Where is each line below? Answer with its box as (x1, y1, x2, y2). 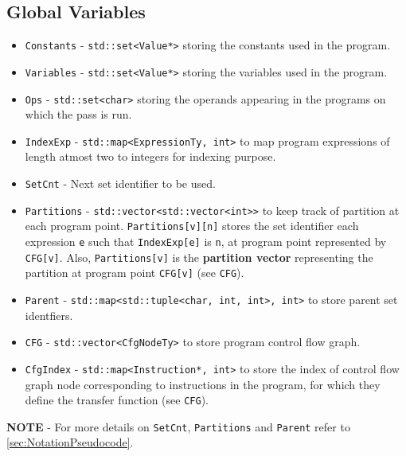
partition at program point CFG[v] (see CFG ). (25, 264, 244, 281)
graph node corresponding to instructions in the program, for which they (25, 376, 381, 392)
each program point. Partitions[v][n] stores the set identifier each (25, 217, 359, 234)
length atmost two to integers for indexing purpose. (25, 148, 276, 165)
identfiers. (25, 306, 73, 323)
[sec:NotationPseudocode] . (6, 434, 134, 450)
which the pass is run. (25, 106, 132, 123)
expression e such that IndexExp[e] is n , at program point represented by (25, 232, 387, 249)
